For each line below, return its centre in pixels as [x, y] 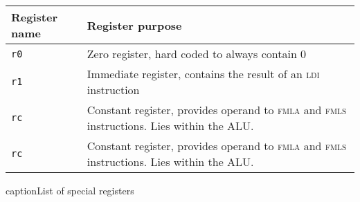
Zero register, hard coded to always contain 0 [197, 54]
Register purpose [134, 25]
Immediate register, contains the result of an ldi [203, 74]
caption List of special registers [70, 190]
